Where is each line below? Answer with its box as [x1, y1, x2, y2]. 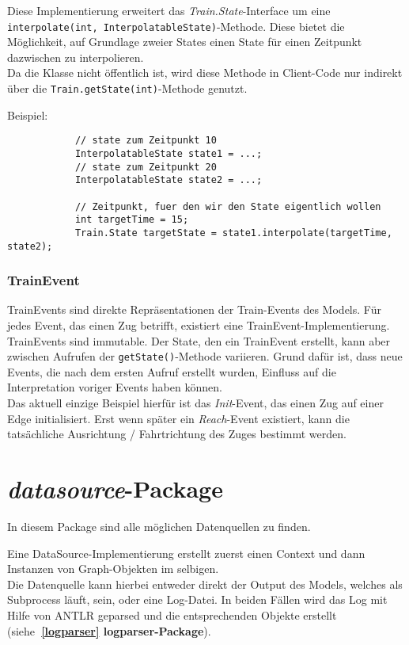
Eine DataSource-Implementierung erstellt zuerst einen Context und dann [7, 544, 365, 561]
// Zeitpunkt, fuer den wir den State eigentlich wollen [74, 200, 381, 212]
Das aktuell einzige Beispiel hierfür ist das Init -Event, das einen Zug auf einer [7, 395, 384, 411]
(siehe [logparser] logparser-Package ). [7, 622, 211, 639]
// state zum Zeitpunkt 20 [74, 161, 217, 173]
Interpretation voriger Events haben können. [7, 379, 222, 395]
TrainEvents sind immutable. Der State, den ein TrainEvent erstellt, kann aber [7, 332, 391, 349]
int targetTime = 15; [74, 214, 189, 226]
